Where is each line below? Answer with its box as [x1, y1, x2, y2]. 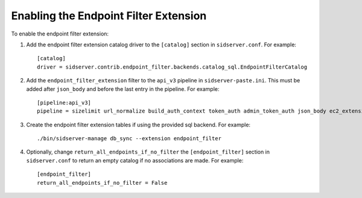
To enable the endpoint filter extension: [11, 30, 109, 37]
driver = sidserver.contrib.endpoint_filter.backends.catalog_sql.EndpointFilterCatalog [37, 63, 308, 70]
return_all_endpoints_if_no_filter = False [37, 179, 168, 186]
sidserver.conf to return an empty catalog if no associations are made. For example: [26, 156, 244, 164]
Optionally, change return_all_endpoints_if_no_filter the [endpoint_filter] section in [26, 148, 270, 156]
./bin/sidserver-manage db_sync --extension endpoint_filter [37, 135, 221, 142]
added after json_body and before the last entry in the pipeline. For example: [26, 85, 220, 93]
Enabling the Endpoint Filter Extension [11, 9, 207, 22]
